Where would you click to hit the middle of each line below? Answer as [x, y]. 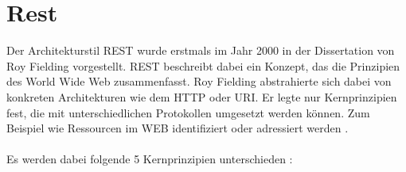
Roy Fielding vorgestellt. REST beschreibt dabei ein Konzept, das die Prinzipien [203, 65]
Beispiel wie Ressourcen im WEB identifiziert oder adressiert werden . [178, 128]
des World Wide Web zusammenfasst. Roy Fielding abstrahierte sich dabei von [199, 81]
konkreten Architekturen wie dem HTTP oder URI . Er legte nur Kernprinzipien [202, 96]
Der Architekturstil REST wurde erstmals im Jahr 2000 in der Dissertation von [201, 50]
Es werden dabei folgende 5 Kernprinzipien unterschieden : [150, 159]
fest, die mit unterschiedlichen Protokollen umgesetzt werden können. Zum [188, 112]
